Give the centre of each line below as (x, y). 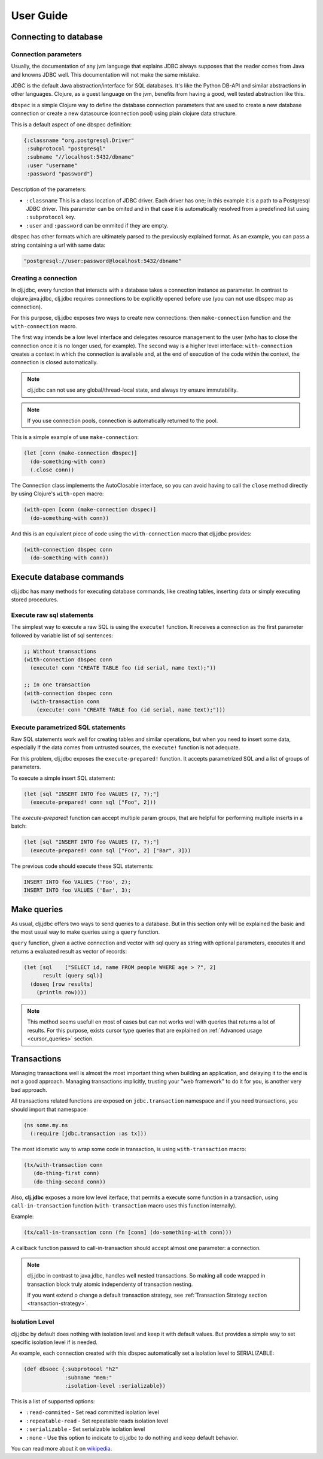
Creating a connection (44, 278)
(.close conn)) (52, 470)
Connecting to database (57, 37)
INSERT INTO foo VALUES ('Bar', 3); (77, 890)
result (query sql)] (73, 976)
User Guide (39, 16)
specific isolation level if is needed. (54, 1342)
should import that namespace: (49, 1109)
